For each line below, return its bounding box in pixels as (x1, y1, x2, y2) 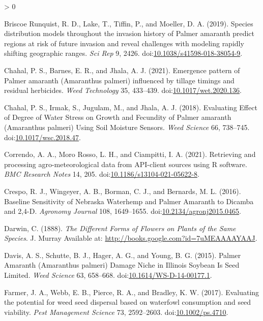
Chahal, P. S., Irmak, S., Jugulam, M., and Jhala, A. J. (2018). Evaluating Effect (4, 102, 257, 112)
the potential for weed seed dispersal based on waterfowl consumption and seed (4, 297, 251, 307)
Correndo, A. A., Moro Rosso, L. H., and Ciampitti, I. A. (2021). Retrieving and (4, 149, 256, 159)
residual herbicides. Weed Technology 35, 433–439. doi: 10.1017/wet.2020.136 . (4, 85, 242, 95)
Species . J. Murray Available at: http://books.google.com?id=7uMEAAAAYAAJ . (4, 233, 257, 243)
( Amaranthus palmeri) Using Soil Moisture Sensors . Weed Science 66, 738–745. (4, 121, 250, 132)
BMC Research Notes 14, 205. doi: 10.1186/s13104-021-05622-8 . (4, 169, 199, 179)
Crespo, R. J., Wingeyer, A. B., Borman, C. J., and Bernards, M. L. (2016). (4, 185, 241, 196)
